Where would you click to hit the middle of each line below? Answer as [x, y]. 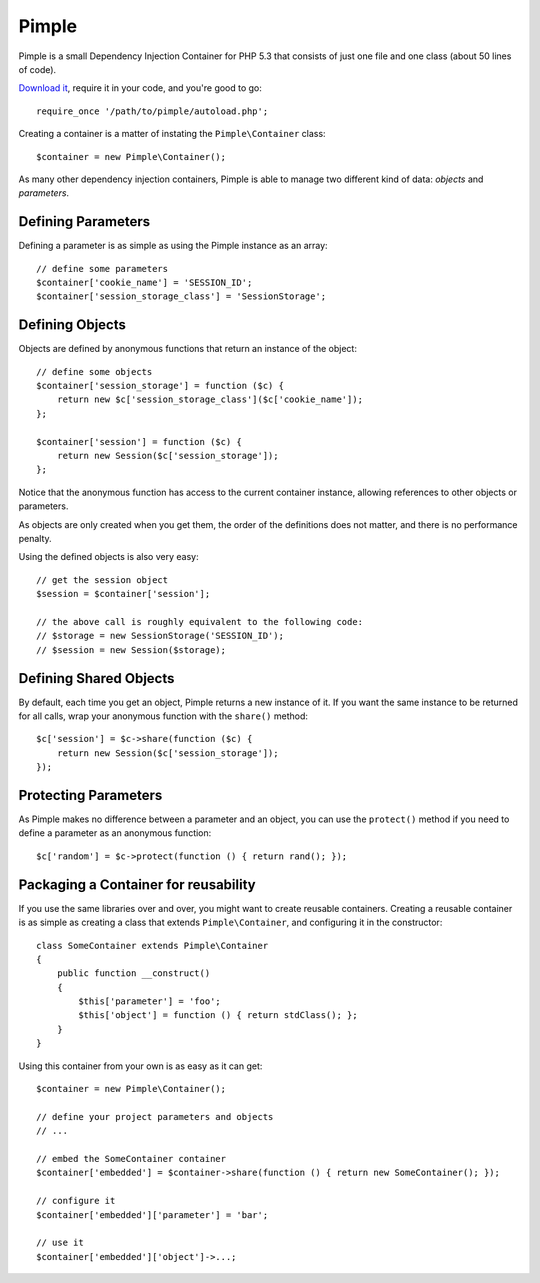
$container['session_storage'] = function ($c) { [160, 386]
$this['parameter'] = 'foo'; [150, 1001]
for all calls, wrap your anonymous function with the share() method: [163, 716]
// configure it [76, 1201]
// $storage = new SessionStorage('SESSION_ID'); [160, 636]
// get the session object [102, 579]
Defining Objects [72, 325]
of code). [37, 69]
